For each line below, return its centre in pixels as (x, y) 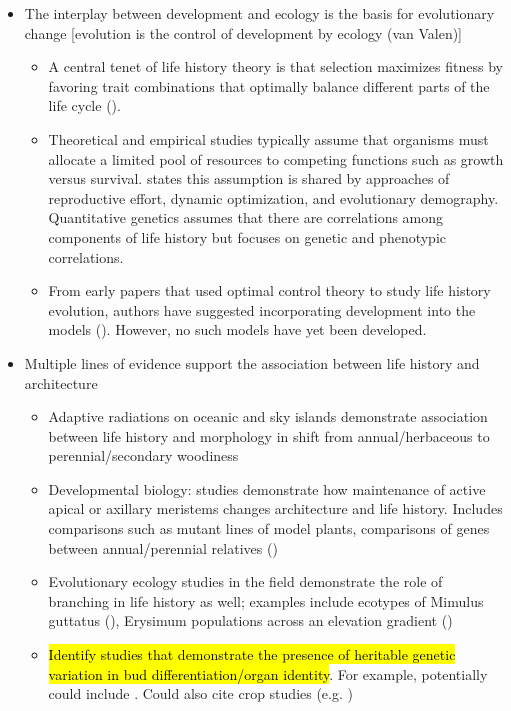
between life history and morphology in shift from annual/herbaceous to (269, 435)
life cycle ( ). (84, 105)
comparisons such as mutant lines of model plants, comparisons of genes (269, 528)
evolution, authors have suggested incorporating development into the (262, 309)
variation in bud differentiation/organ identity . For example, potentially (268, 673)
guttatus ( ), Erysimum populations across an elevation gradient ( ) (250, 620)
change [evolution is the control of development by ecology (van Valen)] (243, 32)
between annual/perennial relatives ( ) (163, 547)
